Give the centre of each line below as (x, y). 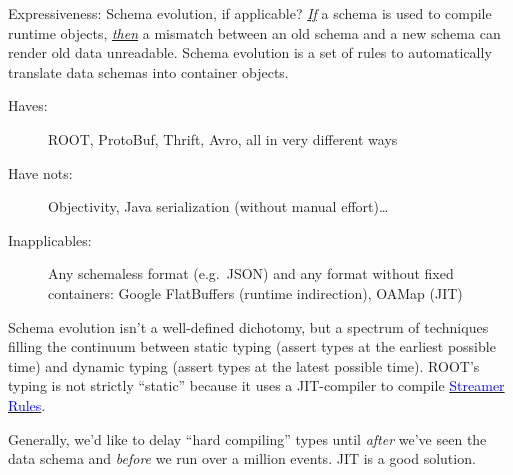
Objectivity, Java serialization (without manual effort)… (218, 206)
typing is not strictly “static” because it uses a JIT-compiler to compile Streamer (256, 385)
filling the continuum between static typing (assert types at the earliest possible (252, 346)
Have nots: (40, 172)
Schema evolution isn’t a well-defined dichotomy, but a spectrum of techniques (248, 326)
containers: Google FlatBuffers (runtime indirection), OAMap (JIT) (255, 292)
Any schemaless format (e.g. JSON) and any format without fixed (251, 273)
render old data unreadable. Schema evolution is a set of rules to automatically (250, 52)
